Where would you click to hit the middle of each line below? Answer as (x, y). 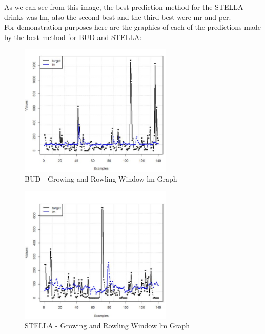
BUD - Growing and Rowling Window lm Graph (101, 179)
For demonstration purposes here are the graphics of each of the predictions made (132, 27)
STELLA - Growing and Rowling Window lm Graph (107, 326)
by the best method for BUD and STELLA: (73, 37)
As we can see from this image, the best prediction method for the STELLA (124, 7)
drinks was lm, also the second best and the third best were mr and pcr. (118, 17)
